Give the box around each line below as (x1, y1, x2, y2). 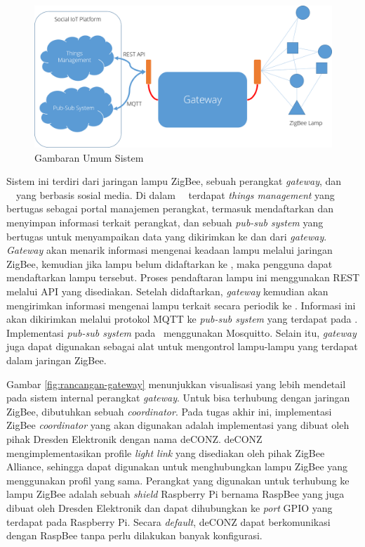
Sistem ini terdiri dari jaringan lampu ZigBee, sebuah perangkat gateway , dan (6, 174, 342, 188)
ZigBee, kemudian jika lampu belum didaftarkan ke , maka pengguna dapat (6, 256, 333, 271)
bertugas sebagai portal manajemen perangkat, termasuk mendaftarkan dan (6, 201, 333, 216)
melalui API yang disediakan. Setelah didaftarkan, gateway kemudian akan (6, 284, 328, 298)
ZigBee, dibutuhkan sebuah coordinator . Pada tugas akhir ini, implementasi (6, 404, 332, 418)
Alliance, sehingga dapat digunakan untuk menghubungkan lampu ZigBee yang (6, 459, 348, 474)
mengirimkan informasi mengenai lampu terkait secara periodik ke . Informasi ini (6, 297, 356, 312)
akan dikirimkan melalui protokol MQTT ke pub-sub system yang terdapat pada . (6, 311, 358, 326)
